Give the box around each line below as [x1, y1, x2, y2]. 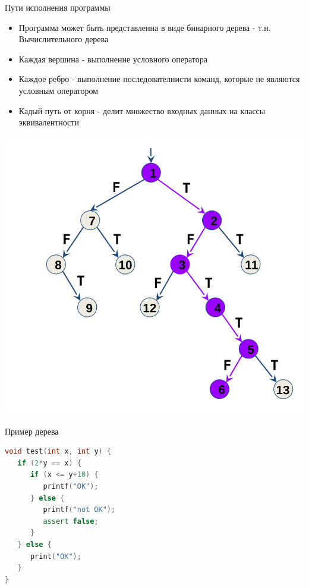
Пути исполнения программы [5, 1, 111, 13]
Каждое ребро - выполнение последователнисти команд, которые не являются [18, 73, 300, 85]
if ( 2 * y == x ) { [17, 458, 81, 467]
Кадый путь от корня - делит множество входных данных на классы [18, 104, 266, 117]
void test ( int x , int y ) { [5, 447, 112, 456]
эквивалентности [18, 116, 79, 128]
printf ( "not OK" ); [43, 505, 116, 514]
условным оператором [18, 84, 99, 96]
